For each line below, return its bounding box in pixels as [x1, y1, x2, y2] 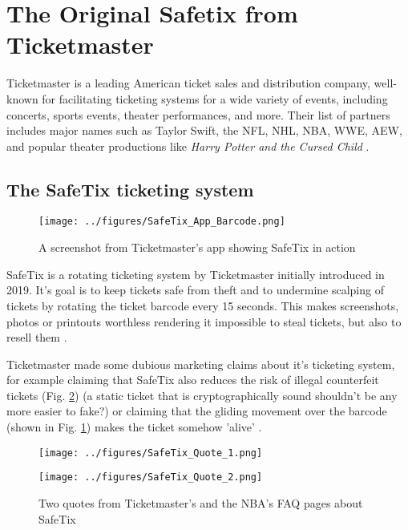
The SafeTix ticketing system [6, 176, 254, 201]
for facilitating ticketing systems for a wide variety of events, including [42, 90, 388, 107]
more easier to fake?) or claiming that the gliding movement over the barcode [6, 403, 387, 419]
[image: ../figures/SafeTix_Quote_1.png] [38, 447, 263, 459]
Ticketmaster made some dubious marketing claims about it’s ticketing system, [6, 355, 395, 372]
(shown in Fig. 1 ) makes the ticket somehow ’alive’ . [6, 419, 262, 435]
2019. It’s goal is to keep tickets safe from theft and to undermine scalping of [6, 281, 384, 298]
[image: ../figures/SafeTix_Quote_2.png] [38, 471, 263, 483]
